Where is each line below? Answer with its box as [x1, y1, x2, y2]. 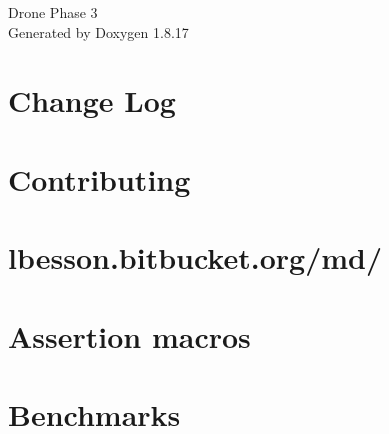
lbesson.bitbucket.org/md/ [8, 237, 383, 278]
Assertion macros [8, 315, 251, 356]
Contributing [8, 158, 191, 199]
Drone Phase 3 [8, 2, 98, 22]
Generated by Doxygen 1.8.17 [8, 21, 189, 42]
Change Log [8, 80, 176, 121]
